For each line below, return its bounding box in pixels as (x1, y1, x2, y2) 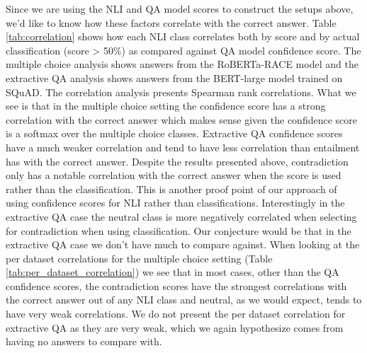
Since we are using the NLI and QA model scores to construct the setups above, (6, 1, 354, 16)
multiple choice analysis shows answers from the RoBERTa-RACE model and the (6, 57, 358, 71)
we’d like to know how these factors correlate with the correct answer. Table (6, 15, 337, 30)
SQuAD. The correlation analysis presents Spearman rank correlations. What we (6, 84, 356, 99)
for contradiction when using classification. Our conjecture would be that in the (6, 223, 351, 238)
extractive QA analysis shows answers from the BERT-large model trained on (6, 70, 343, 85)
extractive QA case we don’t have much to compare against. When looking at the (6, 237, 360, 252)
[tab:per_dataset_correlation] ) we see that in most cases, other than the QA (6, 265, 339, 279)
